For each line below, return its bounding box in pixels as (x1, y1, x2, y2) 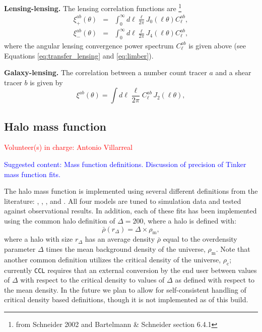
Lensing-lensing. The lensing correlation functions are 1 (4, 2, 182, 13)
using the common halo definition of (4, 215, 115, 226)
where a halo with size (4, 234, 73, 244)
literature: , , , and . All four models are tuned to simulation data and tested (4, 195, 241, 206)
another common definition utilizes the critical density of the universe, (4, 254, 221, 264)
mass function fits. (4, 169, 60, 179)
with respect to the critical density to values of (20, 274, 165, 285)
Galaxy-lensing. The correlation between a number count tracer (4, 67, 207, 78)
